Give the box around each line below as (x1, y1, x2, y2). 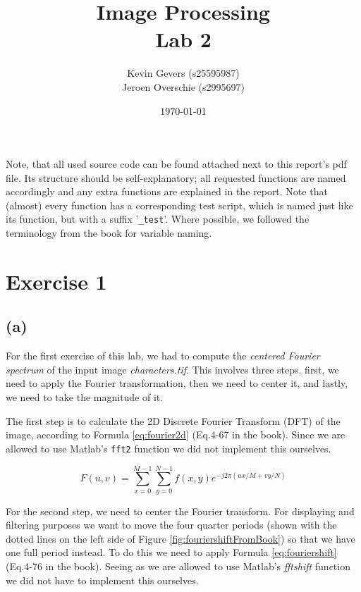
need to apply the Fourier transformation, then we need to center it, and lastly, (6, 376, 348, 390)
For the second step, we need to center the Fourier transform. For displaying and (6, 503, 355, 518)
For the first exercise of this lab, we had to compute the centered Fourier (6, 348, 320, 363)
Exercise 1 (6, 266, 107, 295)
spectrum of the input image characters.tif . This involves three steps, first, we (6, 362, 339, 376)
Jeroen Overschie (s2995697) (122, 79, 245, 94)
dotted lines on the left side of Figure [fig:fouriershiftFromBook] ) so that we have (6, 531, 355, 545)
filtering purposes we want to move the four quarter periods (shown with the (6, 517, 337, 532)
